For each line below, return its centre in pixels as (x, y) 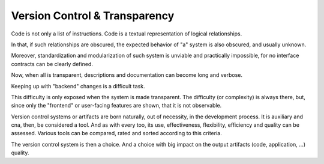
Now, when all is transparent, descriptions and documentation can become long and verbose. (127, 75)
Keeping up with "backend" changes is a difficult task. (78, 86)
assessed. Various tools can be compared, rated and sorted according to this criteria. (116, 133)
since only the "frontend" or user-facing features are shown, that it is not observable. (116, 106)
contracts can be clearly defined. (52, 64)
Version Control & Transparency (93, 16)
